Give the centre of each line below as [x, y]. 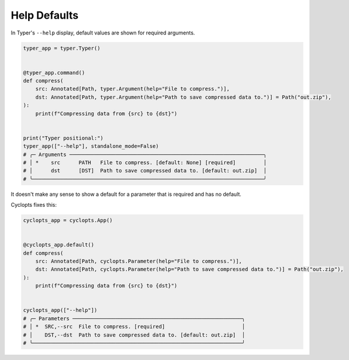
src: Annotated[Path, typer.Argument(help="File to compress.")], [133, 89]
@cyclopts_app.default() [59, 245]
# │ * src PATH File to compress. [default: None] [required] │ [145, 163]
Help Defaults [45, 15]
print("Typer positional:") [63, 138]
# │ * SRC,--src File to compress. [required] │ [134, 327]
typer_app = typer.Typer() [62, 48]
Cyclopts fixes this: [34, 205]
